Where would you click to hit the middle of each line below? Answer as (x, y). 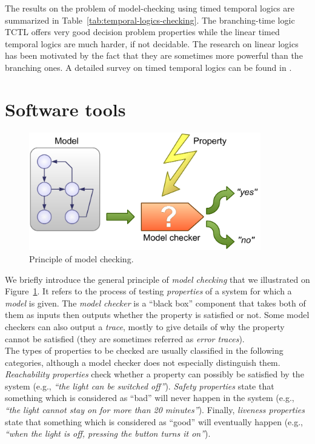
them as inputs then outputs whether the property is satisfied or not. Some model (157, 315)
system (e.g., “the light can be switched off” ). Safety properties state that (140, 386)
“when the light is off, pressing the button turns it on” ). (108, 433)
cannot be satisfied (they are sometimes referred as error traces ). (125, 338)
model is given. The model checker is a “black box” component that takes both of (155, 303)
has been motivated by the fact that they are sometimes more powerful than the (154, 55)
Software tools (65, 109)
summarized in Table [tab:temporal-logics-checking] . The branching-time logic (150, 20)
